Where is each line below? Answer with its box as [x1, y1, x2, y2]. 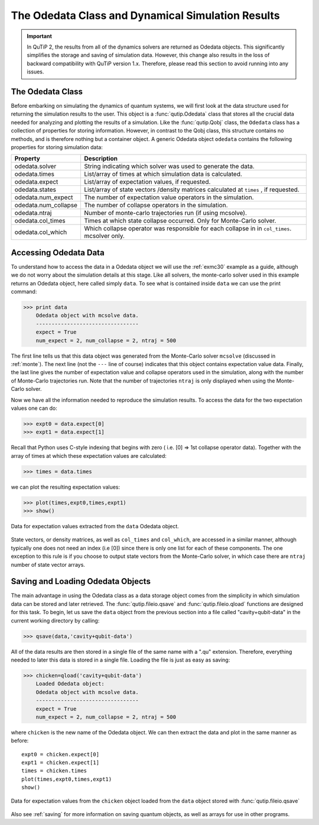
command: [11, 288, 37, 296]
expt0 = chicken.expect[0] [21, 751, 100, 757]
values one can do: [11, 405, 57, 412]
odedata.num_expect [14, 193, 73, 201]
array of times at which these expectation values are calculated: [11, 452, 167, 459]
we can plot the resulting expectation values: [11, 483, 121, 490]
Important [27, 33, 53, 40]
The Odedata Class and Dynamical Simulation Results [11, 9, 280, 22]
